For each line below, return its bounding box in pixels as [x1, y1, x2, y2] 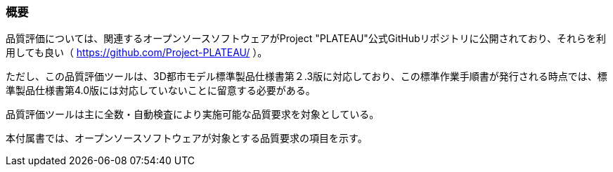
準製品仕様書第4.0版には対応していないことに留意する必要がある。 [6, 84, 316, 97]
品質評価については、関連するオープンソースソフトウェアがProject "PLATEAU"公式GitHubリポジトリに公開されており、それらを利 [6, 32, 607, 45]
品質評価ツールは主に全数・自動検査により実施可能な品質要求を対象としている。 [6, 108, 380, 121]
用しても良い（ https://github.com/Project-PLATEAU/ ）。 [6, 46, 268, 59]
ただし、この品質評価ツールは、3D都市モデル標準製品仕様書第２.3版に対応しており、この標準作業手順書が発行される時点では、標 [6, 70, 607, 83]
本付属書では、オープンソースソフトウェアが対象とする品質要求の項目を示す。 [6, 132, 368, 145]
